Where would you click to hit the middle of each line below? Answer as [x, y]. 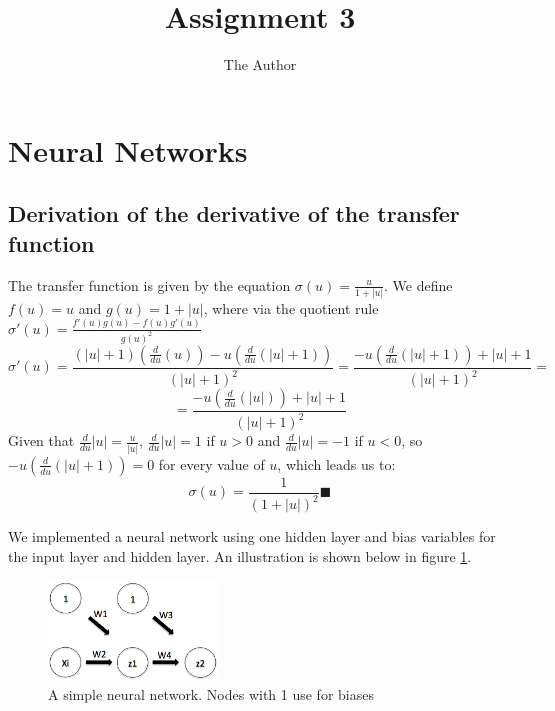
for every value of [211, 463]
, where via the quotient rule [291, 307]
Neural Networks [128, 149]
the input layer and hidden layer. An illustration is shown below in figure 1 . [240, 555]
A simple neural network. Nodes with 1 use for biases [211, 694]
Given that [41, 440]
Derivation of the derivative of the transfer [234, 213]
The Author [260, 64]
